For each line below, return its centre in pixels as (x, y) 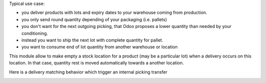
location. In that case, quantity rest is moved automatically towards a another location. (97, 63)
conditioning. (35, 33)
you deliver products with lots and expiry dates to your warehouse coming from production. (114, 13)
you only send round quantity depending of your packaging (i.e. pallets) (94, 19)
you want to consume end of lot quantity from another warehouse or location (100, 47)
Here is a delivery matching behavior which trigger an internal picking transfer (88, 72)
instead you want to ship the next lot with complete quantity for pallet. (92, 40)
